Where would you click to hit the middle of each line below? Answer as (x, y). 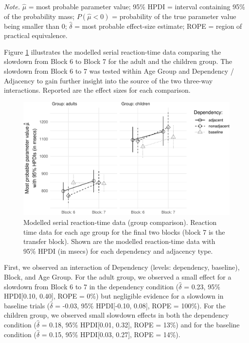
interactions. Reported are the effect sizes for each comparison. (97, 90)
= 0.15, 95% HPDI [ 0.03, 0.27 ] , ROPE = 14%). (111, 334)
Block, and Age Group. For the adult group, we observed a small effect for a (118, 277)
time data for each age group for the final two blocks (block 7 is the (124, 232)
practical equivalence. (36, 35)
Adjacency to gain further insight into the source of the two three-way (108, 80)
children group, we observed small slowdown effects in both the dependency (116, 315)
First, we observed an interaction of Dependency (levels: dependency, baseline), (122, 267)
